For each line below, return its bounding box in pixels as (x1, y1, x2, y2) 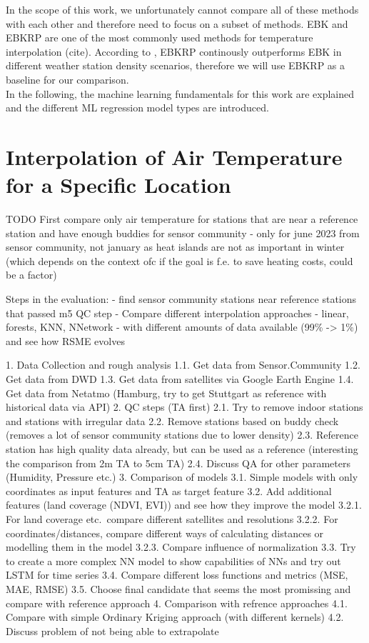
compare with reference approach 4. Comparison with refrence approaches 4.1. (6, 595, 348, 610)
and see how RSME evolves (6, 333, 125, 348)
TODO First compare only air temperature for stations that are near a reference (6, 211, 358, 226)
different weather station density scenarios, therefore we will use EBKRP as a (6, 58, 345, 73)
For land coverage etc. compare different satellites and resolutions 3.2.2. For (6, 511, 338, 526)
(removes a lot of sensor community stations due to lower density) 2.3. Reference (6, 427, 358, 442)
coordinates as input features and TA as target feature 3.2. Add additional (6, 483, 332, 498)
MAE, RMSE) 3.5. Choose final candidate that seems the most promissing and (6, 581, 351, 596)
